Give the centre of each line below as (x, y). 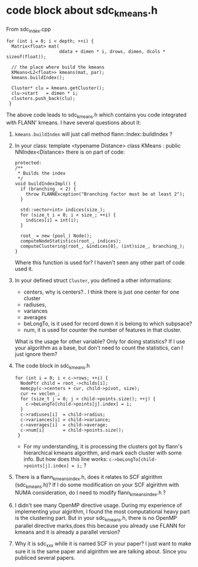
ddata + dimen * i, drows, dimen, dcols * (112, 52)
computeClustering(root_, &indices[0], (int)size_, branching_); (103, 247)
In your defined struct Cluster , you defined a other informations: (93, 281)
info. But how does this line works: (66, 459)
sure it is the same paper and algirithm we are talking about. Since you (100, 551)
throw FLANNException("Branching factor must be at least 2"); (105, 194)
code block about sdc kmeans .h (82, 11)
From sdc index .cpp (29, 29)
